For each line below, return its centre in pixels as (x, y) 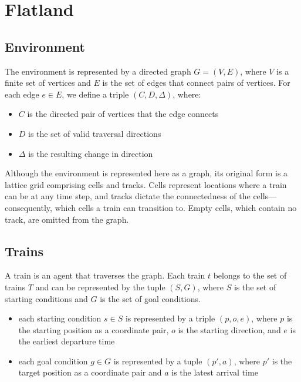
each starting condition (60, 318)
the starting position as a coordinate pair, (94, 329)
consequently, (28, 207)
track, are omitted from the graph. (67, 219)
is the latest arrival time (215, 372)
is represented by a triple (170, 318)
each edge (22, 94)
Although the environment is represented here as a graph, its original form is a (146, 173)
